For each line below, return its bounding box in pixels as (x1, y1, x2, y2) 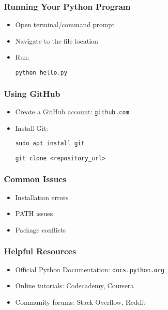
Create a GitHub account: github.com (15, 106, 129, 116)
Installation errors (15, 192, 69, 202)
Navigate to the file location (15, 35, 98, 46)
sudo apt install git (15, 140, 85, 147)
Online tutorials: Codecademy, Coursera (15, 280, 134, 291)
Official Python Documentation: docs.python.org (15, 264, 165, 274)
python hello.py (15, 69, 68, 76)
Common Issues (4, 173, 66, 185)
